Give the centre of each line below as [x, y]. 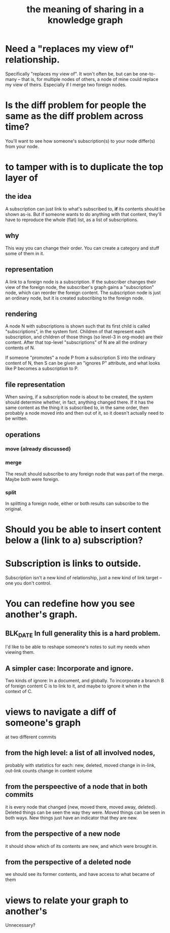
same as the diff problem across [74, 116]
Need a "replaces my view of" [70, 49]
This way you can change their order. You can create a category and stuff [82, 248]
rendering [21, 314]
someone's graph [43, 723]
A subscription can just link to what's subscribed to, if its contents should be [85, 209]
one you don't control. [28, 583]
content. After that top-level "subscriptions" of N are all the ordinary [76, 342]
